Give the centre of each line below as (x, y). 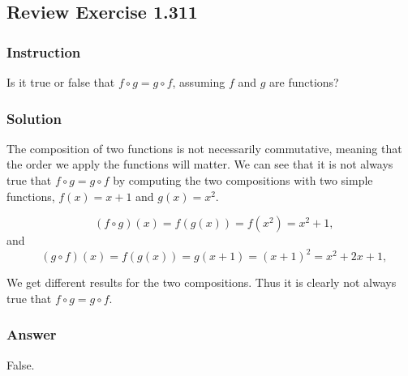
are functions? (304, 82)
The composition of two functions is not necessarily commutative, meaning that (204, 148)
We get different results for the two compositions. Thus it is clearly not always (202, 282)
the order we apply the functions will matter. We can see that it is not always (200, 164)
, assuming (199, 82)
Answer (32, 334)
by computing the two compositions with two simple (243, 180)
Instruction (44, 51)
